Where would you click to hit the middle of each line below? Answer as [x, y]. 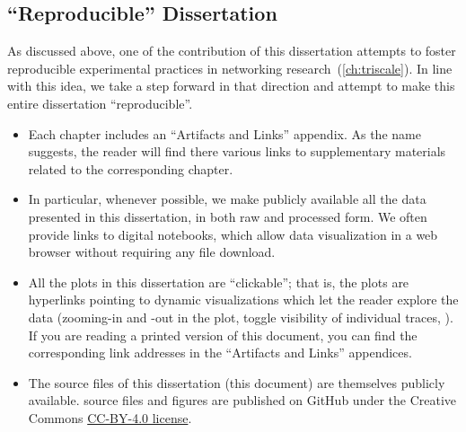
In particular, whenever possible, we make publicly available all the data [227, 199]
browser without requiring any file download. [152, 252]
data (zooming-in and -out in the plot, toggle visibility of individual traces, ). [241, 317]
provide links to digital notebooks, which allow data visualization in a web [233, 234]
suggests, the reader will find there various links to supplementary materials [237, 151]
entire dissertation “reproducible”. [100, 103]
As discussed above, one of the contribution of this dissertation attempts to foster [232, 51]
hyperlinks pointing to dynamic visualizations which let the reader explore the [243, 300]
